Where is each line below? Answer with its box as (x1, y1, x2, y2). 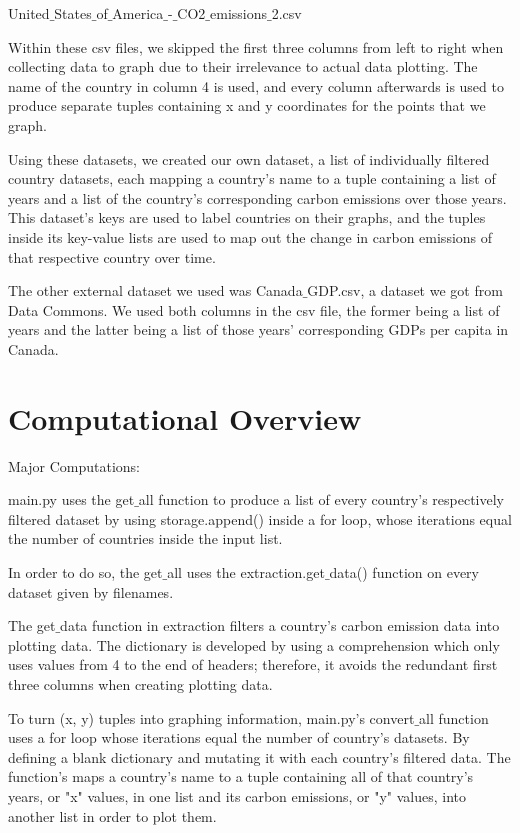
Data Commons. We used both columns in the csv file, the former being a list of (8, 299, 500, 320)
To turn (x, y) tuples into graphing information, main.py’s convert (8, 707, 415, 728)
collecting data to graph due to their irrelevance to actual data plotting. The (8, 56, 478, 77)
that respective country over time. (8, 246, 216, 267)
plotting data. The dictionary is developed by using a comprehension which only (8, 634, 500, 655)
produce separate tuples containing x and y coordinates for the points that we (8, 95, 486, 116)
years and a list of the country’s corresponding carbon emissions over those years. (8, 187, 507, 208)
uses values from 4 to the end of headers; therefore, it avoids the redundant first (8, 654, 498, 675)
